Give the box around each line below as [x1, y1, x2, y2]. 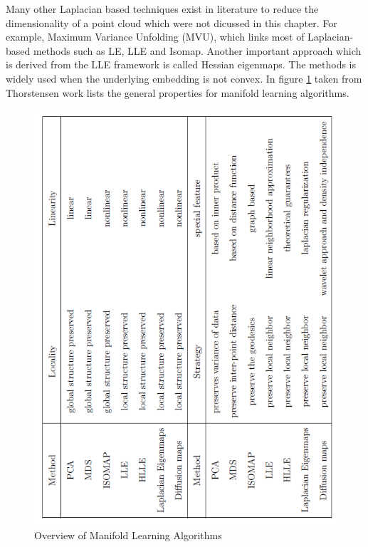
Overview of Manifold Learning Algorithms [34, 527, 222, 542]
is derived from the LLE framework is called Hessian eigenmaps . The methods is [6, 57, 357, 72]
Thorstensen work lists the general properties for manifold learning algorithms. [6, 85, 349, 100]
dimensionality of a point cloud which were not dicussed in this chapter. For [6, 15, 337, 30]
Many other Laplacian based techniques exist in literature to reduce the [6, 1, 319, 16]
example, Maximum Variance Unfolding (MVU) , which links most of [6, 29, 305, 44]
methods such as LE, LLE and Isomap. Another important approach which [33, 43, 362, 58]
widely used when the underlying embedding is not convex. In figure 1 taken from [6, 71, 362, 85]
